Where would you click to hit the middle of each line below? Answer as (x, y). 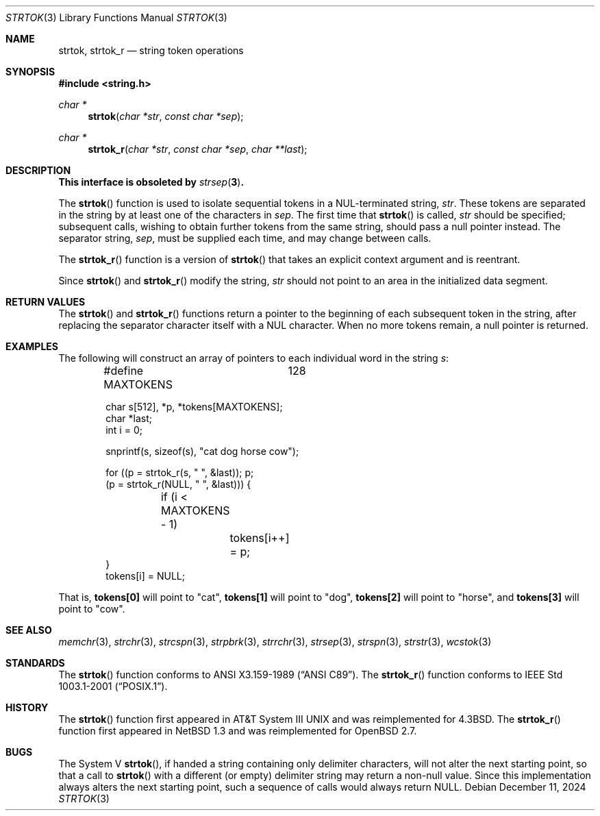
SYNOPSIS (30, 72)
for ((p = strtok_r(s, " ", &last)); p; (180, 472)
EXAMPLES (32, 346)
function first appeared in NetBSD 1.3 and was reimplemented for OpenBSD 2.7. (238, 731)
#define (124, 371)
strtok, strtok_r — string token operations (151, 50)
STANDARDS (35, 663)
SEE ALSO (29, 630)
